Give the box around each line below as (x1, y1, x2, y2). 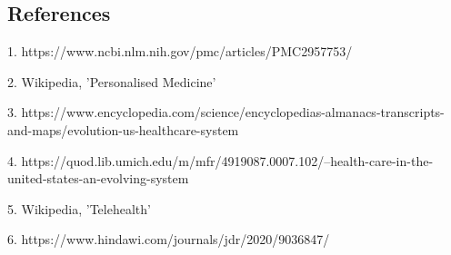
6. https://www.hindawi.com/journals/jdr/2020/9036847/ (7, 230, 330, 249)
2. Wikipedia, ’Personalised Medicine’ (7, 72, 216, 91)
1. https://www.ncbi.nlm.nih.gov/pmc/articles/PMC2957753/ (7, 42, 353, 61)
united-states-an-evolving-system (7, 169, 189, 188)
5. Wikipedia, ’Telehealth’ (7, 199, 151, 218)
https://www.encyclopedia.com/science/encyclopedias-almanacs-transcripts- (21, 103, 445, 122)
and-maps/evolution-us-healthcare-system (7, 120, 239, 139)
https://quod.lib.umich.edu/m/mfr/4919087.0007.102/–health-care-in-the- (21, 151, 434, 170)
